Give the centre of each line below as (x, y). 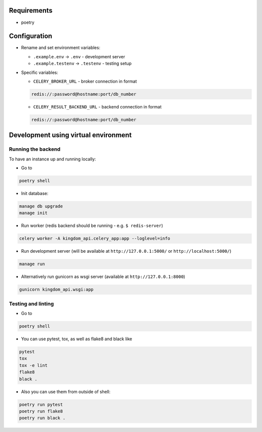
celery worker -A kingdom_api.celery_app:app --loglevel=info (95, 239)
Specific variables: (40, 72)
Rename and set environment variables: (61, 48)
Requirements (31, 10)
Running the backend (35, 149)
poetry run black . (42, 418)
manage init (33, 213)
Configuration (31, 36)
